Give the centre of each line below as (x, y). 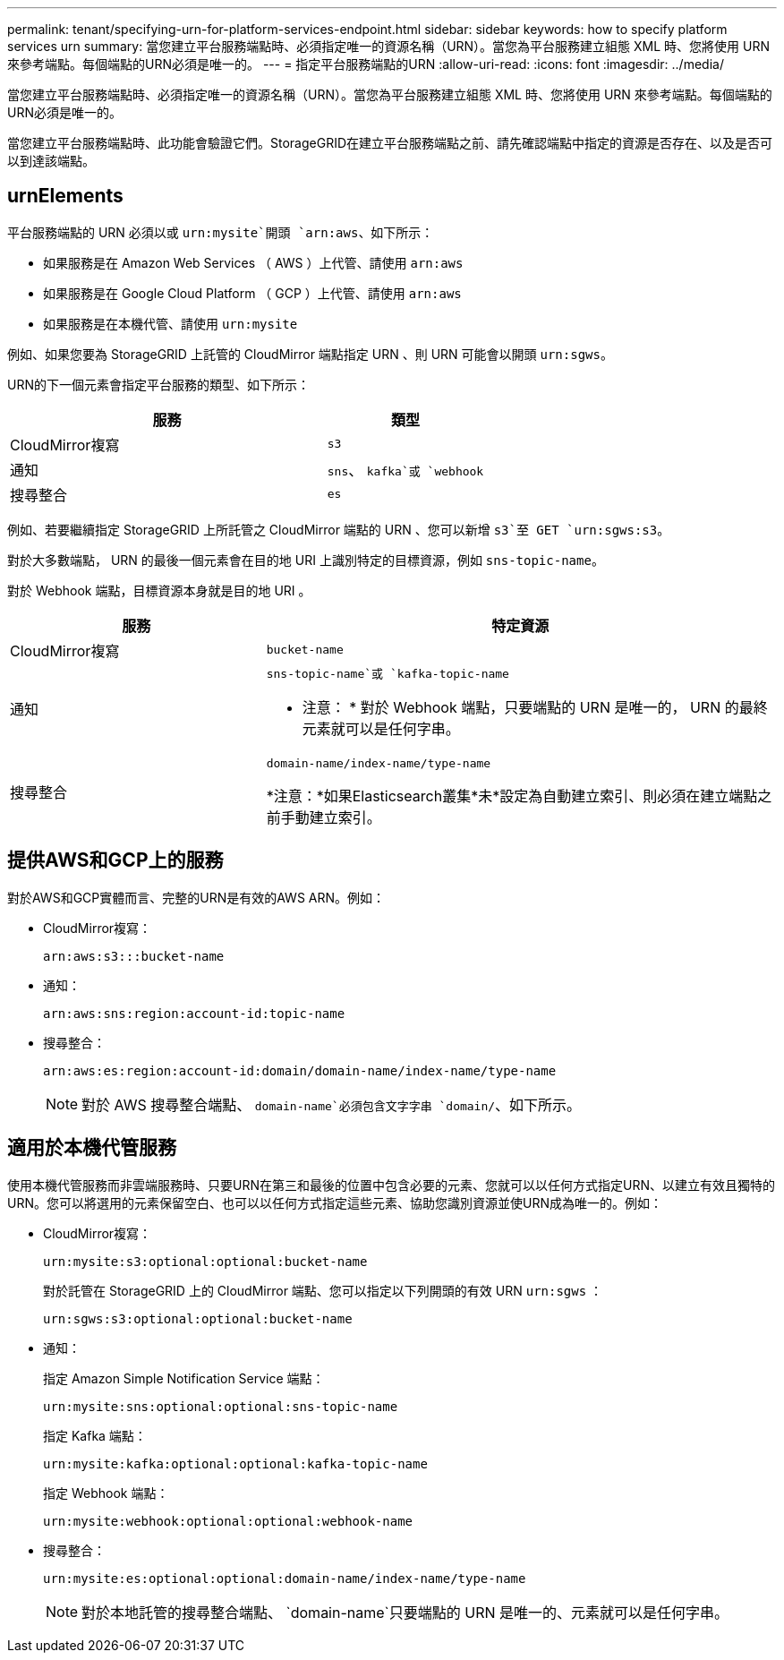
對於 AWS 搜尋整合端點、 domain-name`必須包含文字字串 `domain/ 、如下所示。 (332, 1104)
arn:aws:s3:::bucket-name (134, 956)
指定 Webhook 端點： (106, 1493)
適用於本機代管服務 (92, 1148)
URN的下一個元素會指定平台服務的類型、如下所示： (158, 384)
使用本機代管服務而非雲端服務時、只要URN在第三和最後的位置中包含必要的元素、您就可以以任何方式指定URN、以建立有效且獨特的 (391, 1185)
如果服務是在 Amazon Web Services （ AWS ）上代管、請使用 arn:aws (253, 262)
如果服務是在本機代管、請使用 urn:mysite (170, 323)
